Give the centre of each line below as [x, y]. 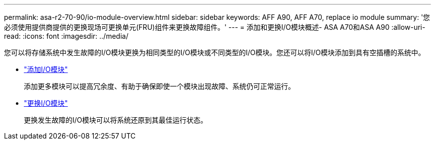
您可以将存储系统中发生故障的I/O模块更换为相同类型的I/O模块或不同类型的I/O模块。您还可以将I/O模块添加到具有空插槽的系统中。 [215, 52]
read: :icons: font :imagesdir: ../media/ [66, 36]
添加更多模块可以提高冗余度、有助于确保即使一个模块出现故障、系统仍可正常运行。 [159, 86]
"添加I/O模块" [46, 69]
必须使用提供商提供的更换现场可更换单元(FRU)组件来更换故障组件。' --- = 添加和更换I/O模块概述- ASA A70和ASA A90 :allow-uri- [215, 27]
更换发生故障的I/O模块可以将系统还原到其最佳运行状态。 [116, 120]
